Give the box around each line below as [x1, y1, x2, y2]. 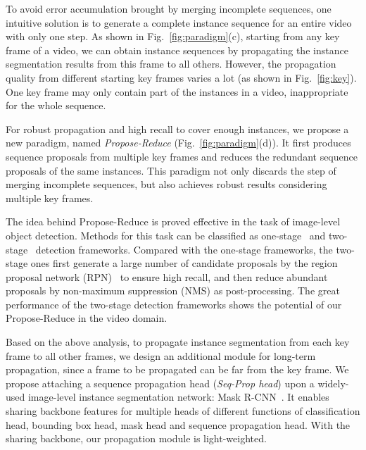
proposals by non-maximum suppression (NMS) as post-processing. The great [6, 283, 340, 298]
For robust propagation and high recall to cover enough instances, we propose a [6, 121, 349, 136]
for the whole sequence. [6, 98, 106, 113]
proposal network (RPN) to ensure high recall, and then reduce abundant [6, 269, 328, 284]
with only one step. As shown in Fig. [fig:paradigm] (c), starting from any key [6, 29, 340, 44]
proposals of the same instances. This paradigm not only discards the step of [6, 163, 336, 177]
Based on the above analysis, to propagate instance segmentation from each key [6, 335, 350, 349]
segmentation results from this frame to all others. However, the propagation [6, 56, 336, 71]
